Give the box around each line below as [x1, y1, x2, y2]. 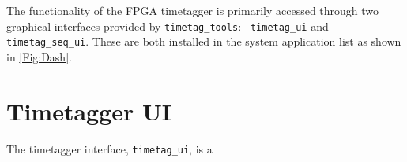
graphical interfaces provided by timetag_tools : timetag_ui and [6, 17, 329, 34]
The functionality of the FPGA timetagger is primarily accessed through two [6, 2, 379, 18]
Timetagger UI [6, 94, 172, 127]
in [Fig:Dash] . [6, 48, 72, 64]
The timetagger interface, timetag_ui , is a [6, 140, 213, 156]
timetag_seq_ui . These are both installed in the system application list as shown [6, 33, 401, 50]
